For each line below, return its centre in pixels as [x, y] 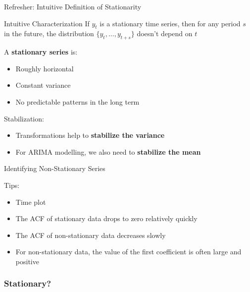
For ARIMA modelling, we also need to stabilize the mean [108, 151]
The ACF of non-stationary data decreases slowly [91, 235]
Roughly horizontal [45, 68]
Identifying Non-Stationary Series [55, 168]
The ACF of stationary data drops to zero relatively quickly [106, 218]
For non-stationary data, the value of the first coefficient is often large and [128, 252]
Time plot [31, 202]
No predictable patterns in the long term [77, 101]
